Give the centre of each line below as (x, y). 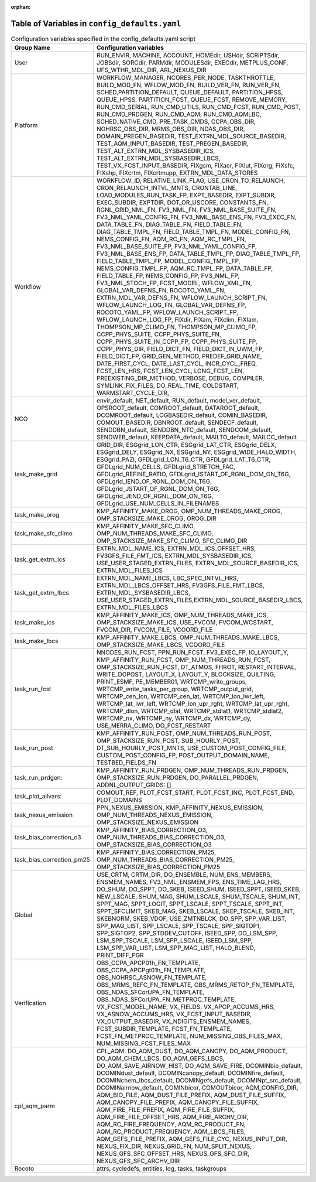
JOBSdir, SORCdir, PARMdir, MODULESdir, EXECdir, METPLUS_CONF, (193, 63)
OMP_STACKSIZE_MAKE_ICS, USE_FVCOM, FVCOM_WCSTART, (185, 623)
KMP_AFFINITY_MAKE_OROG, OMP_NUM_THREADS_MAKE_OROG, (190, 511)
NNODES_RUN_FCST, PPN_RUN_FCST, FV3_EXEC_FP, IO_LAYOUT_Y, (193, 653)
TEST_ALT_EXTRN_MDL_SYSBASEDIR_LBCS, (159, 158)
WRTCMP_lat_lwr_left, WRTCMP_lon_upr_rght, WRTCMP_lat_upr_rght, (193, 704)
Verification (30, 1003)
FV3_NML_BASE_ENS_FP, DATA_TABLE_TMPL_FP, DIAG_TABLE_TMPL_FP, (199, 254)
